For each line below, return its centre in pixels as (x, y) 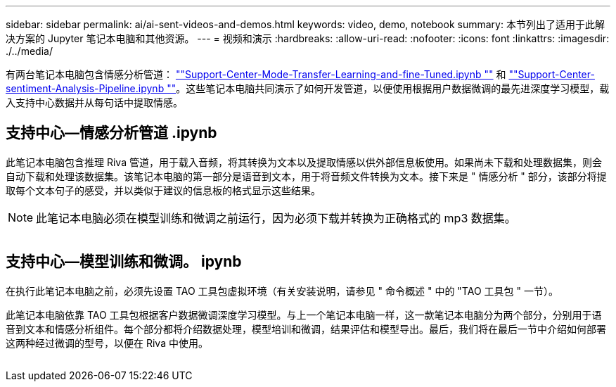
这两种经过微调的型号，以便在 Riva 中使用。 (107, 343)
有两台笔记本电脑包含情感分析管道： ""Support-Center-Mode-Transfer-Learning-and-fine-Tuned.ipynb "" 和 (256, 74)
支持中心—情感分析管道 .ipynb (111, 133)
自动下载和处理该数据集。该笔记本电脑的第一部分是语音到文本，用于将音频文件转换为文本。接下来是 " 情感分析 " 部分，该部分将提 (306, 176)
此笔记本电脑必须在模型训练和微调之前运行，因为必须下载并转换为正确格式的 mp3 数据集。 (276, 218)
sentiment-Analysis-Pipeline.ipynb (85, 88)
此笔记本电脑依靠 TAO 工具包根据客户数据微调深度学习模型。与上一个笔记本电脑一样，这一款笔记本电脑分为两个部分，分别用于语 (304, 315)
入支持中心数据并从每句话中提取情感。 (94, 102)
